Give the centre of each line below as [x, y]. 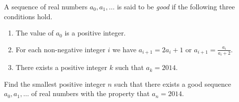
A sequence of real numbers [46, 6]
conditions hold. [28, 16]
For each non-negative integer [60, 49]
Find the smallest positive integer [55, 84]
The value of [35, 33]
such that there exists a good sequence [173, 84]
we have [124, 49]
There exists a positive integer [61, 67]
